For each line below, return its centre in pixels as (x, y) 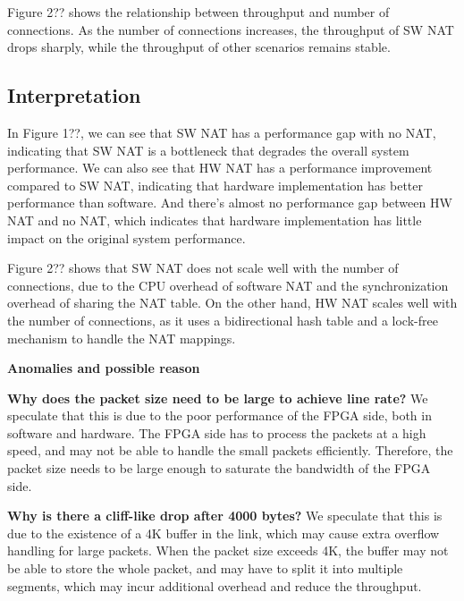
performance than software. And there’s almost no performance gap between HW (230, 203)
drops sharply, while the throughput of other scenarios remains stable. (199, 47)
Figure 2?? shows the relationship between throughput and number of (198, 12)
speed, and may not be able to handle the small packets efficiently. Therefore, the (230, 450)
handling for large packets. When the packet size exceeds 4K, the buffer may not (228, 550)
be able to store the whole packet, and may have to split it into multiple (205, 568)
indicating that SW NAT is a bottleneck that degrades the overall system (208, 150)
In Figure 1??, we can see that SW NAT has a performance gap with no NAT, (222, 132)
